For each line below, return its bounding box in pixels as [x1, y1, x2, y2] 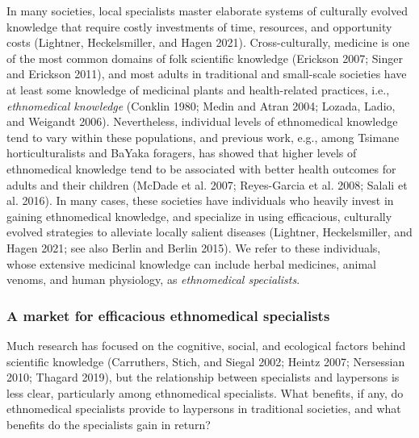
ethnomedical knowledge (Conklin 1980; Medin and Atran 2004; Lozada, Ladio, [6, 97, 396, 114]
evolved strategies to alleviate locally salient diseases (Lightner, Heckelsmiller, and [6, 223, 413, 240]
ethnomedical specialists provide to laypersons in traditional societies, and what [6, 400, 401, 417]
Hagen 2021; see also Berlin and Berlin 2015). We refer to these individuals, [6, 239, 381, 256]
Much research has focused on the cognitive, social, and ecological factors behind [6, 336, 406, 353]
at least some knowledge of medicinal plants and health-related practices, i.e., [6, 81, 390, 98]
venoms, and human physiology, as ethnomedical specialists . [6, 271, 300, 288]
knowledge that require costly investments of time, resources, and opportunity [6, 18, 392, 35]
